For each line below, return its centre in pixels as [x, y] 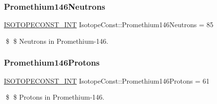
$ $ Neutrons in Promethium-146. [57, 41]
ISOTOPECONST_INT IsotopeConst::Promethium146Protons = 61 [107, 80]
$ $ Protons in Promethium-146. [55, 97]
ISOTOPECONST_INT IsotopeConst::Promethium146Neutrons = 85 [109, 25]
